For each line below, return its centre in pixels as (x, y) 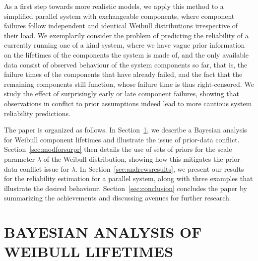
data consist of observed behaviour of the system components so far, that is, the (126, 64)
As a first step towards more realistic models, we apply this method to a (114, 6)
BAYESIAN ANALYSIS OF (103, 232)
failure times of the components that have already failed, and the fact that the (123, 74)
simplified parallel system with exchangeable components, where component (119, 16)
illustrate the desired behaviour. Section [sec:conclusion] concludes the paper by (126, 188)
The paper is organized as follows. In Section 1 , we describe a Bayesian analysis (126, 130)
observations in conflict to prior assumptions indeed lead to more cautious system (128, 103)
